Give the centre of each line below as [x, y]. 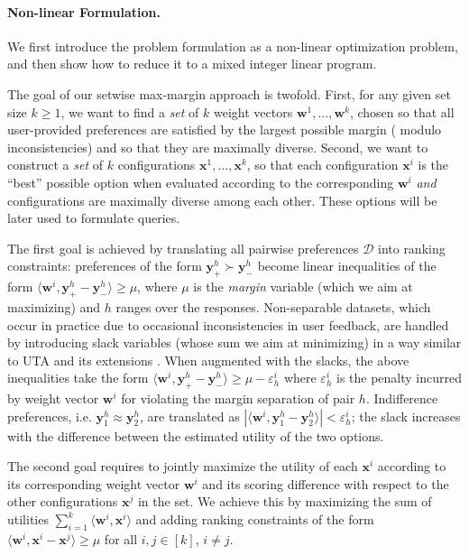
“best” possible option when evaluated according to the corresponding [201, 182]
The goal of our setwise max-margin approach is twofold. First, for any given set [229, 93]
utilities [28, 519]
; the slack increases [406, 416]
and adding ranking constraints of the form [255, 519]
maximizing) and [54, 306]
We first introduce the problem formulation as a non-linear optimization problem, [233, 46]
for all [121, 538]
